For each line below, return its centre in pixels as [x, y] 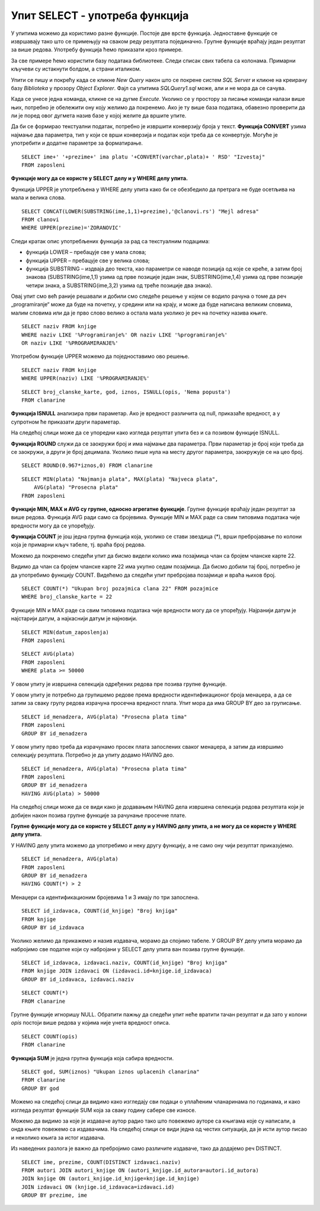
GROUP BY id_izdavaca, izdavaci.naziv [78, 979]
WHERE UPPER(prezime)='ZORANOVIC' [71, 228]
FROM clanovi [40, 219]
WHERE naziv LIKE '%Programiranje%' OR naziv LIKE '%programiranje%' [125, 335]
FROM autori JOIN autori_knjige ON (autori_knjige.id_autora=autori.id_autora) [140, 1170]
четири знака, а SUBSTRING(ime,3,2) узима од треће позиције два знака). [119, 285]
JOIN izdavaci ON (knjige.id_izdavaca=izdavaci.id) [98, 1187]
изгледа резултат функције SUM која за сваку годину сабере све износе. [104, 1110]
